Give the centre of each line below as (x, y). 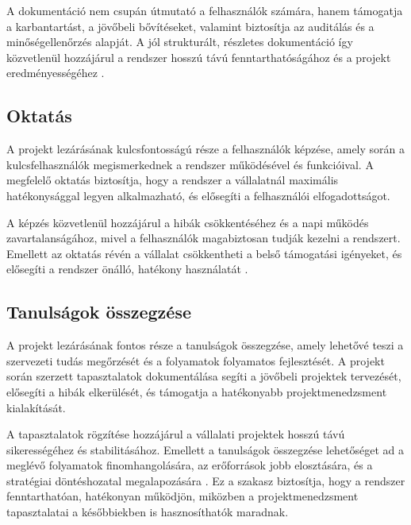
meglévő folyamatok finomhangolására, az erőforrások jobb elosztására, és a (190, 465)
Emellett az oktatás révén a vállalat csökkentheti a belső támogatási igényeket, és (204, 253)
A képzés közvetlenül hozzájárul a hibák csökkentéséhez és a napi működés (188, 222)
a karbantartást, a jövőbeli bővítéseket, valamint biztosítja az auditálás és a (190, 26)
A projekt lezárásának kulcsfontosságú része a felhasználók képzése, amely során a (205, 149)
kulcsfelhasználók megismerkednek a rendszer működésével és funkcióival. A (190, 164)
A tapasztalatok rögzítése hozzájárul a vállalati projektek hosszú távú (176, 434)
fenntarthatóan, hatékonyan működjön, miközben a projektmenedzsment (182, 496)
